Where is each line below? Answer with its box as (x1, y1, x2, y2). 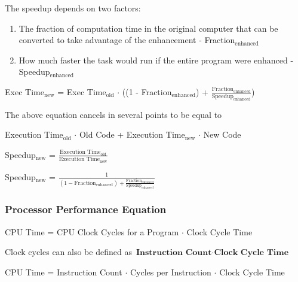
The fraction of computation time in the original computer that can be (19, 22, 278, 34)
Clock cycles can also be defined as (5, 245, 132, 258)
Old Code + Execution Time (79, 128, 185, 141)
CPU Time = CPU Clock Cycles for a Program (5, 225, 179, 238)
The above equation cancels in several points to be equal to (5, 108, 222, 120)
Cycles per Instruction (130, 265, 211, 278)
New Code (203, 128, 241, 141)
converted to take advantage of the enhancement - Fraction (19, 34, 235, 46)
